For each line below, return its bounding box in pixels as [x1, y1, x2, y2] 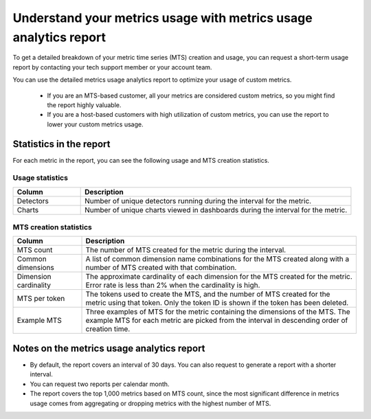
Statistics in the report [12, 138, 111, 150]
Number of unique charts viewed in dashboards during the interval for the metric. [85, 205, 348, 214]
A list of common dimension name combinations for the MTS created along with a [85, 254, 350, 264]
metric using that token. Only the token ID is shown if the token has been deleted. [85, 298, 349, 308]
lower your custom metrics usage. [47, 120, 144, 128]
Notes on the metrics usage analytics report [12, 342, 205, 354]
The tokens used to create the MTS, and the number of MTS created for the [85, 289, 330, 299]
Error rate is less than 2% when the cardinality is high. [85, 280, 260, 290]
